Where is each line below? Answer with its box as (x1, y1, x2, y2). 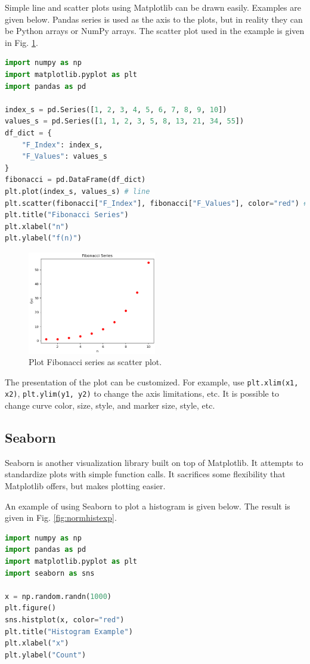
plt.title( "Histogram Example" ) (5, 627, 133, 636)
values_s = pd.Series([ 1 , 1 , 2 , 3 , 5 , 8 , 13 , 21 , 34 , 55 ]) (5, 117, 244, 126)
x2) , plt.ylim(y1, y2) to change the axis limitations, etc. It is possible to (5, 387, 279, 400)
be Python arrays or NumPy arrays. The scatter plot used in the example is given (5, 24, 305, 37)
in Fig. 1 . (5, 36, 38, 48)
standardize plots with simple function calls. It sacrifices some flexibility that (5, 468, 286, 480)
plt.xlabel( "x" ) (5, 639, 69, 648)
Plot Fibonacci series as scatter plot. (29, 356, 162, 368)
